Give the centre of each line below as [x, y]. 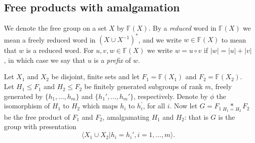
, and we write [160, 39]
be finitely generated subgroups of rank [144, 86]
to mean [234, 39]
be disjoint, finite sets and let [95, 76]
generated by [23, 96]
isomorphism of [27, 106]
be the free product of [37, 117]
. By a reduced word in [182, 28]
